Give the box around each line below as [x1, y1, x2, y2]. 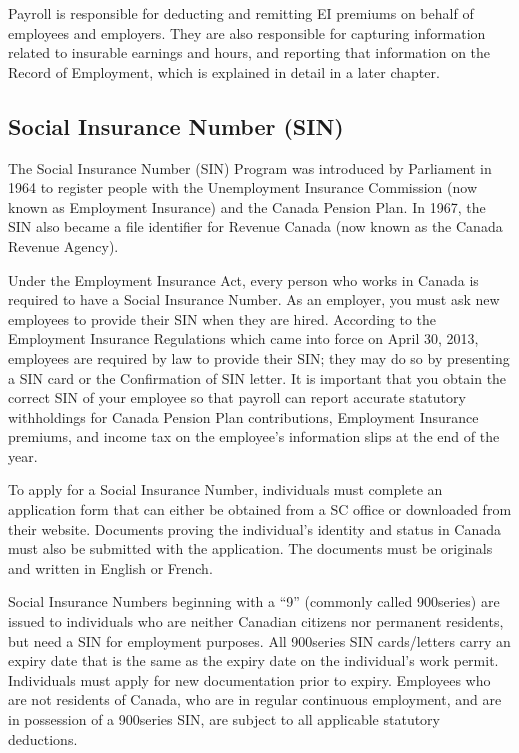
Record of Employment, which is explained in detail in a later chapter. [8, 61, 440, 82]
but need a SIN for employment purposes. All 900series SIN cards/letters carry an [8, 630, 511, 651]
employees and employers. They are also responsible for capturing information [8, 22, 486, 43]
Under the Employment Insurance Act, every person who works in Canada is [8, 269, 479, 290]
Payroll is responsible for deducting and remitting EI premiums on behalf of [8, 3, 474, 23]
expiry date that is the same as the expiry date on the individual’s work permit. [8, 650, 499, 671]
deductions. [8, 728, 78, 749]
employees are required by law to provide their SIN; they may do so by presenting [8, 347, 510, 368]
